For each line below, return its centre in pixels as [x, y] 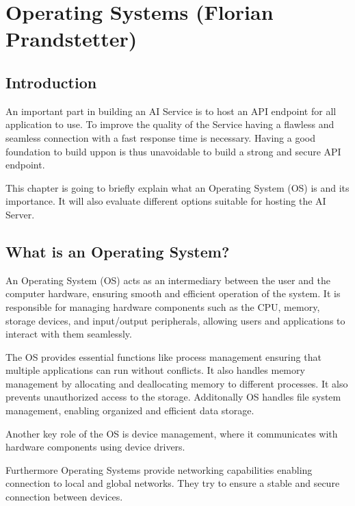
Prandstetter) [71, 39]
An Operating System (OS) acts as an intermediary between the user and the [168, 280]
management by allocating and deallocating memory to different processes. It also [177, 383]
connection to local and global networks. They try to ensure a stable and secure [173, 483]
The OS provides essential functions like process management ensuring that [163, 356]
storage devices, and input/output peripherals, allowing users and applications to [175, 320]
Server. [20, 214]
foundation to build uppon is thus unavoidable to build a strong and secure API [173, 151]
